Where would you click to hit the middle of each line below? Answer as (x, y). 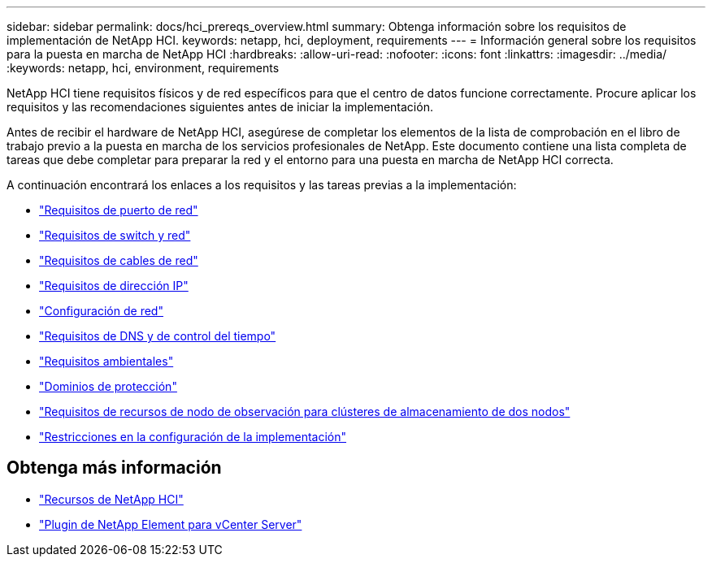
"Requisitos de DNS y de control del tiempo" (158, 336)
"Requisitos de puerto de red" (119, 210)
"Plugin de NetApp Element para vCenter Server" (171, 524)
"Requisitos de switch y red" (115, 235)
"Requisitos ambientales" (106, 361)
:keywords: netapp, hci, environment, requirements (143, 68)
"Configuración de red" (101, 311)
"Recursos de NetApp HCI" (111, 499)
